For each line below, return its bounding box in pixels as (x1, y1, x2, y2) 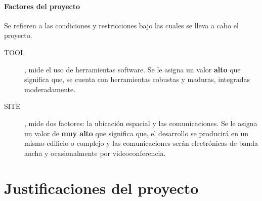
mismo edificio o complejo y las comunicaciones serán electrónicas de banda (24, 138, 258, 148)
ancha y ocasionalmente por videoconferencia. (24, 147, 166, 158)
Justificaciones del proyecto (4, 177, 199, 198)
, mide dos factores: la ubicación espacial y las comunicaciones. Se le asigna (24, 117, 257, 128)
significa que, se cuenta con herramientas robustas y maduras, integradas (24, 74, 250, 85)
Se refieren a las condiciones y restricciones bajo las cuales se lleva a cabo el (4, 20, 239, 30)
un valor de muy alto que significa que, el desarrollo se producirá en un (24, 128, 249, 138)
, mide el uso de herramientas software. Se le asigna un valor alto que (24, 64, 241, 74)
